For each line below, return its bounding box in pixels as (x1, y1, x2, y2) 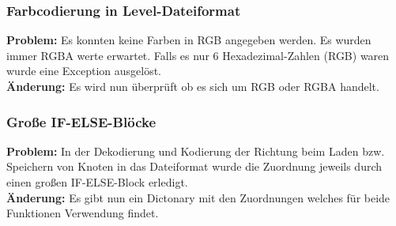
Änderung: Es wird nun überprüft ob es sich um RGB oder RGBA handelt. (6, 78, 379, 94)
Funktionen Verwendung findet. (6, 205, 159, 221)
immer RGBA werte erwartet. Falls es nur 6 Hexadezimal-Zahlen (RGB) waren (6, 47, 390, 63)
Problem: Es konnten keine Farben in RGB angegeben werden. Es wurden (6, 32, 371, 48)
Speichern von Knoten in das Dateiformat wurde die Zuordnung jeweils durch (6, 158, 383, 175)
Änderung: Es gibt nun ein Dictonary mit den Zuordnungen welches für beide (6, 189, 390, 205)
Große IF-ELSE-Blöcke (6, 111, 157, 131)
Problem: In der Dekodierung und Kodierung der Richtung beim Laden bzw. (6, 142, 385, 159)
